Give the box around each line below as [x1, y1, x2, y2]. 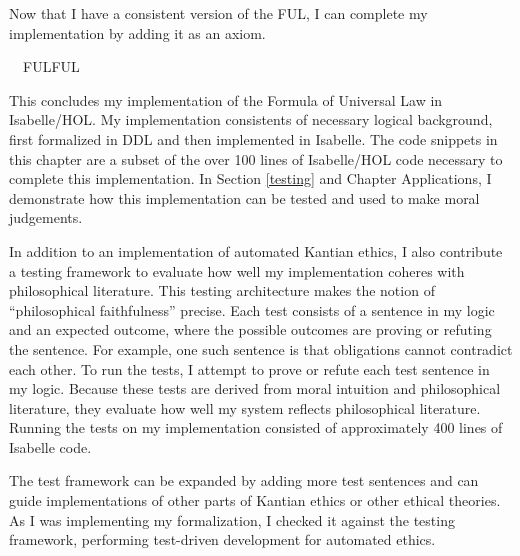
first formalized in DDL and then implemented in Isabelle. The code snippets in [9, 128, 498, 149]
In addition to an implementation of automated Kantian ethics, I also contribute [9, 240, 503, 261]
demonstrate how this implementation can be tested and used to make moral [9, 187, 480, 208]
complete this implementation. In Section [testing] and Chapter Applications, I [9, 168, 492, 189]
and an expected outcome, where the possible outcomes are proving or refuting [9, 319, 492, 340]
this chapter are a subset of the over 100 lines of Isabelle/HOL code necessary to [9, 148, 503, 169]
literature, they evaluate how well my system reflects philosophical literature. [9, 397, 481, 418]
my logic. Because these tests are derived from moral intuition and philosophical [9, 378, 501, 399]
